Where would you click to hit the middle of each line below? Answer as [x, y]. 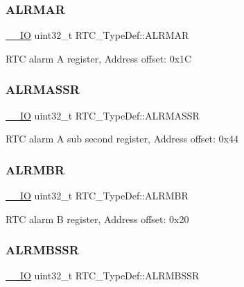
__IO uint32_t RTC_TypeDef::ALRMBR [97, 196]
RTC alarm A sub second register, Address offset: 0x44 [122, 139]
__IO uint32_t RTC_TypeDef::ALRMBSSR [103, 276]
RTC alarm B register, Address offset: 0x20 [97, 219]
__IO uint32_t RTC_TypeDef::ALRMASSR [103, 115]
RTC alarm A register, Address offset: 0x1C [99, 58]
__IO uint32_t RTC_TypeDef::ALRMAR [97, 35]
